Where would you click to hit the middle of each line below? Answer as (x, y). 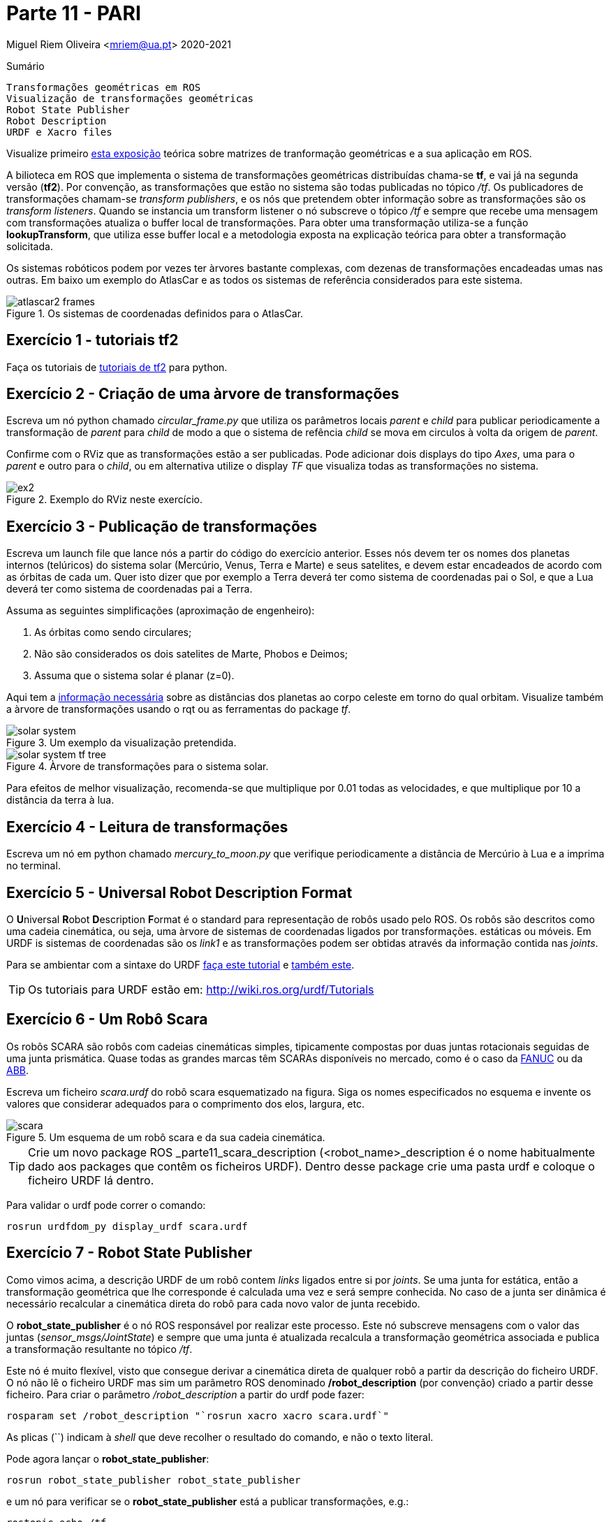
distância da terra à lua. (60, 800)
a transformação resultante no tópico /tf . (100, 1349)
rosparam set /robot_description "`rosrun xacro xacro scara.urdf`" (198, 1415)
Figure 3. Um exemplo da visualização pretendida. (122, 743)
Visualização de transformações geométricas (130, 98)
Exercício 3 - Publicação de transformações (162, 526)
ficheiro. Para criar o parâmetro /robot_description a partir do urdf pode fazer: (185, 1394)
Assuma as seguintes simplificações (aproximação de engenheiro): (161, 611)
